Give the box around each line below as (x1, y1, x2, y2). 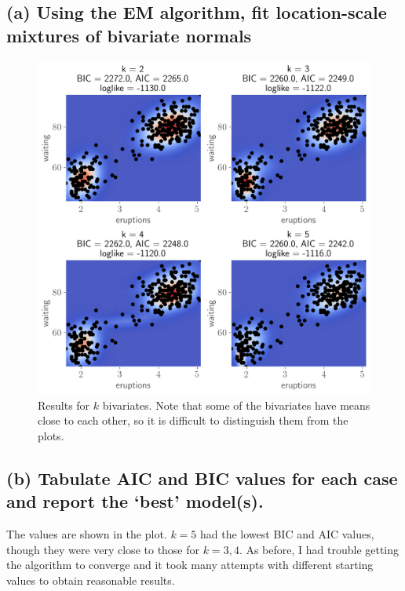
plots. (38, 427, 64, 443)
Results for (38, 396, 90, 413)
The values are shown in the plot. (6, 525, 167, 542)
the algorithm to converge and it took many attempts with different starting (6, 556, 374, 573)
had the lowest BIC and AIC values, (200, 525, 374, 542)
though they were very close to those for (6, 541, 200, 557)
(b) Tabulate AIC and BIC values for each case (6, 465, 398, 490)
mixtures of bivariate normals (6, 23, 252, 47)
